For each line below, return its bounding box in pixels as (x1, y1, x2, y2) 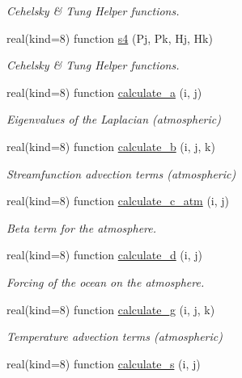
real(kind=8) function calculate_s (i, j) (6, 355, 201, 372)
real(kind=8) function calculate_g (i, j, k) (6, 300, 215, 317)
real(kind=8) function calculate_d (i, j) (6, 246, 202, 263)
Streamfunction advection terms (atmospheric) (6, 165, 236, 182)
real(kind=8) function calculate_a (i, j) (6, 83, 202, 100)
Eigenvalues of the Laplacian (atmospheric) (6, 111, 221, 128)
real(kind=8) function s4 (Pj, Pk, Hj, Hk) (6, 29, 213, 46)
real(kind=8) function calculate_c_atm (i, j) (6, 192, 230, 209)
